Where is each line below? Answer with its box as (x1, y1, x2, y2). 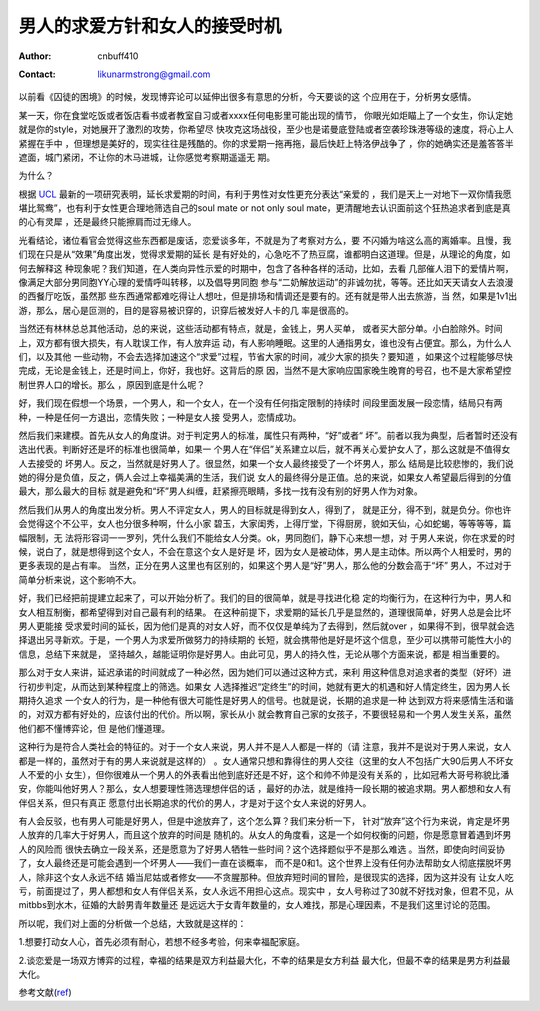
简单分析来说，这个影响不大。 (18, 573, 142, 585)
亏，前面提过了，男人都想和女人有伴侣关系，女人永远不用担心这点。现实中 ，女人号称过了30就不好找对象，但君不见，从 (18, 885, 514, 897)
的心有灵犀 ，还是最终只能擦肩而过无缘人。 (18, 216, 197, 228)
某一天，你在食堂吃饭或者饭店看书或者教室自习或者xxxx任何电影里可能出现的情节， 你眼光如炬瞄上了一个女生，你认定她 (18, 109, 514, 121)
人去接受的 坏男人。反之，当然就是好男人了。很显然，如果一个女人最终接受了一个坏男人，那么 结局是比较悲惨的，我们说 (18, 457, 514, 469)
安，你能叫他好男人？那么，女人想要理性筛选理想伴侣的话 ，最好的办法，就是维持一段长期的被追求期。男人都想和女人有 (18, 783, 512, 795)
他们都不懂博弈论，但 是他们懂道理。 (18, 722, 170, 734)
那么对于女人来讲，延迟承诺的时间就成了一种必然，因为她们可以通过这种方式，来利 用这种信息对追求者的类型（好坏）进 (18, 666, 512, 679)
